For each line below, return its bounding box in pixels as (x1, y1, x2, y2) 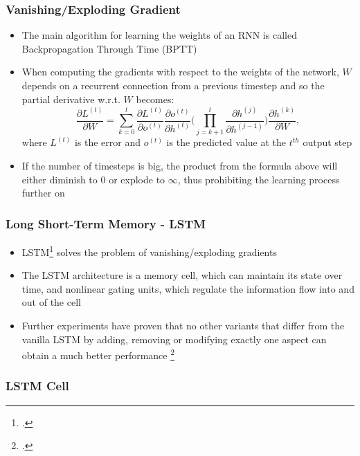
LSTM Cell (6, 377, 69, 394)
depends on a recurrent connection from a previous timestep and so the (21, 78, 325, 92)
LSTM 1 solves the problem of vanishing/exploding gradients (21, 243, 277, 259)
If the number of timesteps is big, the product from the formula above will (21, 158, 338, 173)
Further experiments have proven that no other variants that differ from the (21, 318, 345, 333)
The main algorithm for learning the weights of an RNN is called (21, 28, 297, 42)
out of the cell (21, 295, 81, 309)
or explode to (109, 172, 165, 186)
